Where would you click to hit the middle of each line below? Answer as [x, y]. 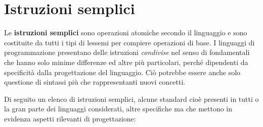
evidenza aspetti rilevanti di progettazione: [70, 118]
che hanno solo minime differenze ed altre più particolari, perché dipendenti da [126, 62]
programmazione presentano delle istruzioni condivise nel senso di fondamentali [127, 52]
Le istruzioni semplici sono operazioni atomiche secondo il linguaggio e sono [126, 33]
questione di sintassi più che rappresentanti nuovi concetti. [95, 82]
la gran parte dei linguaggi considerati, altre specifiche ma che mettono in [118, 109]
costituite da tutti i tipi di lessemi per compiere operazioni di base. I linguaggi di [129, 42]
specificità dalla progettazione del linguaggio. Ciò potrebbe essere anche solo [122, 72]
